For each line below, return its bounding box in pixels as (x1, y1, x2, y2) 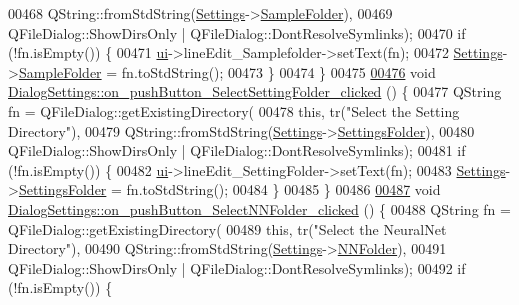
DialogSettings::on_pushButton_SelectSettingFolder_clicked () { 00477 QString (8, 81, 502, 102)
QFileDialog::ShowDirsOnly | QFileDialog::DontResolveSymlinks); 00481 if (8, 140, 466, 161)
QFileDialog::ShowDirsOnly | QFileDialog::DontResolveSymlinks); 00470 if (8, 22, 466, 43)
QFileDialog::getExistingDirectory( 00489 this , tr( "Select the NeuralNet (8, 218, 447, 239)
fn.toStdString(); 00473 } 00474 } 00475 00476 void (121, 61, 436, 82)
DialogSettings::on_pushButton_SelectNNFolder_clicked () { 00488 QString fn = (8, 198, 511, 219)
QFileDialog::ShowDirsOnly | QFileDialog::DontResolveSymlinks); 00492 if (8, 257, 466, 278)
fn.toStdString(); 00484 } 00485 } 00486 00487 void (126, 179, 441, 200)
